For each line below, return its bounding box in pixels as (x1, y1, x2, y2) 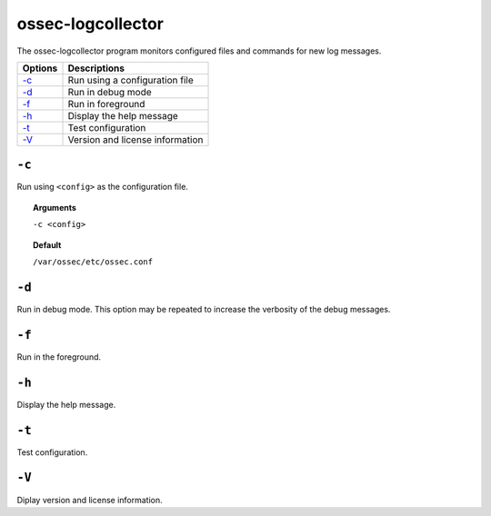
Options (22, 62, 58, 74)
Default (33, 239, 62, 250)
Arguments (33, 202, 77, 213)
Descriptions (67, 62, 125, 74)
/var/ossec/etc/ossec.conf (33, 257, 154, 267)
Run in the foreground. (16, 351, 102, 362)
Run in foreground (67, 97, 145, 110)
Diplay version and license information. (16, 494, 163, 505)
